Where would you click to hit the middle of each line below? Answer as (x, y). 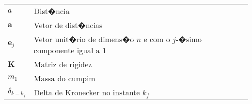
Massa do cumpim (64, 78)
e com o (157, 39)
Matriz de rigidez (63, 64)
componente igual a (67, 50)
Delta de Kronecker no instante (87, 92)
